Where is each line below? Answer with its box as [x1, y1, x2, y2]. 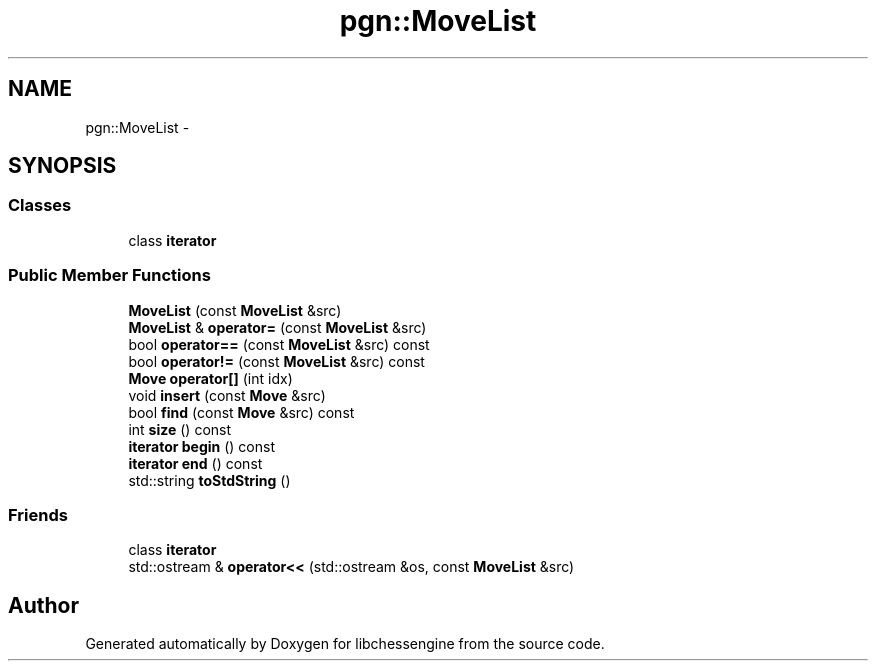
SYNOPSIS [8, 153, 117, 179]
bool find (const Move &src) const [128, 403, 355, 421]
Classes [8, 195, 72, 216]
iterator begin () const [128, 437, 275, 455]
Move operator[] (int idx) [128, 369, 293, 387]
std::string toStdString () [128, 471, 291, 489]
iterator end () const [128, 454, 263, 472]
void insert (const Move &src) [128, 386, 326, 404]
